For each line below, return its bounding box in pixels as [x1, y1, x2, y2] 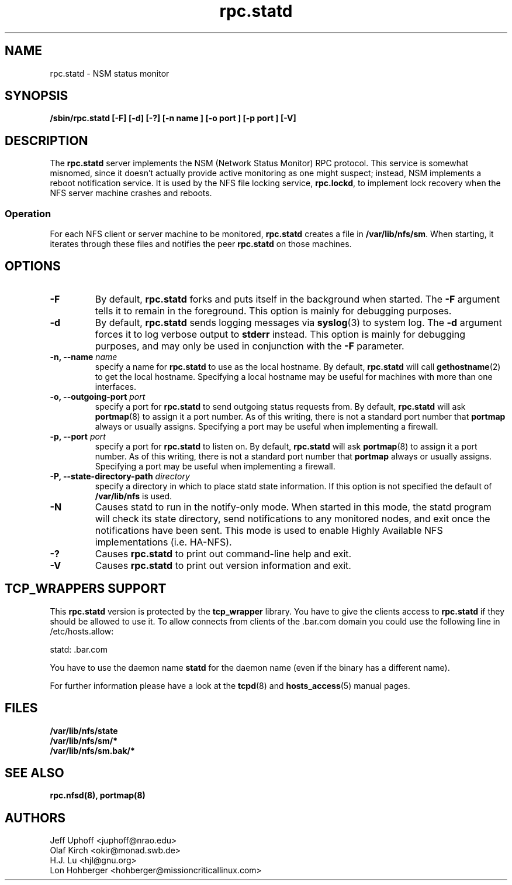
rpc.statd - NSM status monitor [50, 68, 169, 78]
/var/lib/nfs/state [50, 725, 118, 736]
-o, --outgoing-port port [50, 391, 146, 402]
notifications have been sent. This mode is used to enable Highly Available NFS [95, 524, 443, 536]
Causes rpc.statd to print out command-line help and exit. [95, 547, 352, 560]
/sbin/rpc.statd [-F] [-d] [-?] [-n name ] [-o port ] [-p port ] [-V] [50, 113, 296, 124]
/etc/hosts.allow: [50, 626, 114, 636]
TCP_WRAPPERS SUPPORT [5, 581, 167, 596]
